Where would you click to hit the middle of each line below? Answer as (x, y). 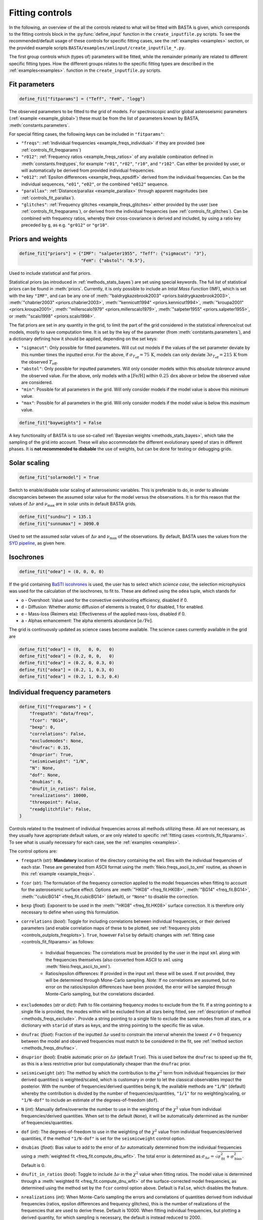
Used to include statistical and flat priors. (50, 273)
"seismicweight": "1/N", (59, 761)
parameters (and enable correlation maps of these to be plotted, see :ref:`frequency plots (111, 928)
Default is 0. (33, 1165)
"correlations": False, (58, 734)
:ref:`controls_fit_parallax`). (48, 198)
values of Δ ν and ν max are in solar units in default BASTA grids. (73, 504)
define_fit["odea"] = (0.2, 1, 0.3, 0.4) (69, 677)
